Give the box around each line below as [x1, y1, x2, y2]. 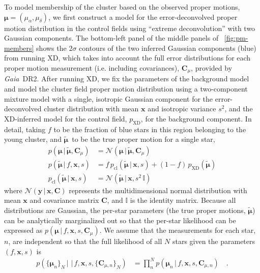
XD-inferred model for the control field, [4, 113, 127, 124]
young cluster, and [4, 134, 62, 144]
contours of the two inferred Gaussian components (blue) [79, 42, 256, 53]
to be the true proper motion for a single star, [72, 134, 215, 144]
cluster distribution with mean [44, 103, 139, 114]
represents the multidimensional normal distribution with [69, 185, 247, 195]
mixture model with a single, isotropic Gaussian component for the [4, 93, 213, 104]
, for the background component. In [140, 113, 252, 124]
